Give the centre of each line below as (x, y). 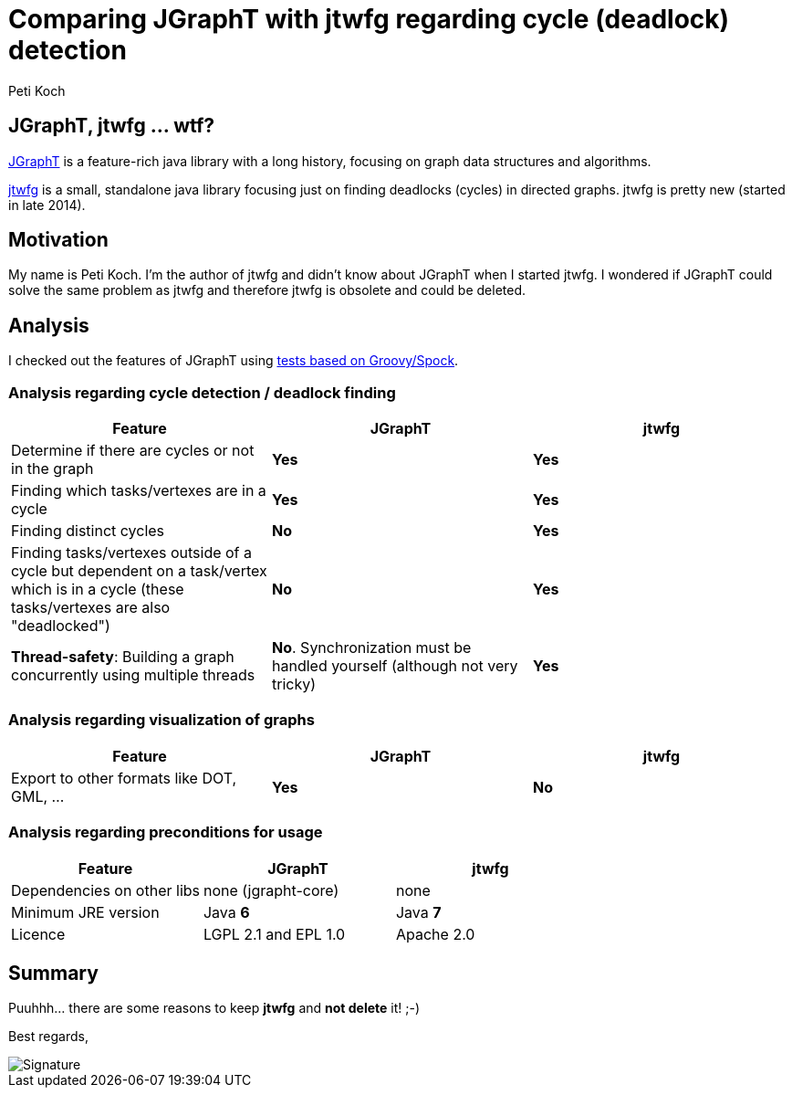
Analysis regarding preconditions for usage (166, 832)
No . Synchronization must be (371, 648)
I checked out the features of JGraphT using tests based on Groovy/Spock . (234, 361)
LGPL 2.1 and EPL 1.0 (274, 934)
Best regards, (48, 1037)
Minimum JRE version (85, 912)
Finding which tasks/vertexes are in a (139, 491)
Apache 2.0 (435, 934)
